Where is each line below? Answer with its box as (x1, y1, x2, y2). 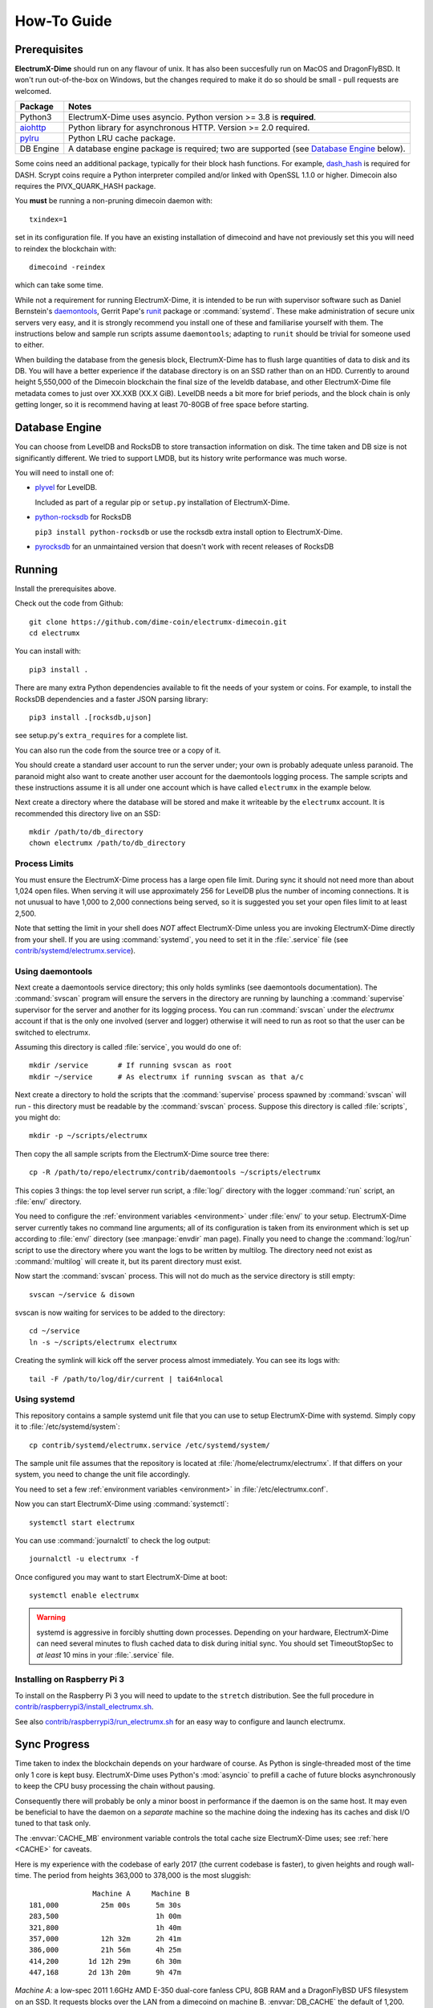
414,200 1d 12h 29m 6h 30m (29, 1957, 182, 1965)
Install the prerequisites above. (14, 583, 116, 594)
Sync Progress (14, 1737, 90, 1751)
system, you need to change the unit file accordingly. (14, 1470, 191, 1479)
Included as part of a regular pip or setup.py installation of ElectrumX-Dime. (34, 497, 290, 507)
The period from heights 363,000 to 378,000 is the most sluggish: (33, 1870, 252, 1879)
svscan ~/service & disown (29, 1290, 136, 1299)
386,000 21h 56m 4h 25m (29, 1945, 182, 1955)
